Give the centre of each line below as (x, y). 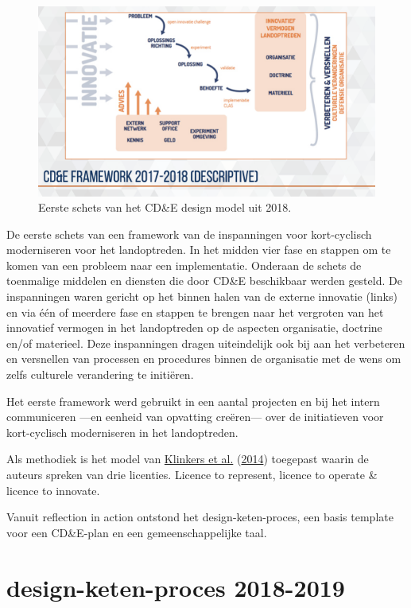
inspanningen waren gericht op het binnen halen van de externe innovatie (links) (202, 296)
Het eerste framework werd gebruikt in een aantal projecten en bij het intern (193, 401)
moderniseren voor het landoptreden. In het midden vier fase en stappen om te (199, 249)
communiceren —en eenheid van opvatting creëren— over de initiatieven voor (195, 417)
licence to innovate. (53, 490)
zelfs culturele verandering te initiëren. (100, 374)
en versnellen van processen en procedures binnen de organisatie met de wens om (204, 359)
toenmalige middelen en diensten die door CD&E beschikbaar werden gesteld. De (204, 281)
